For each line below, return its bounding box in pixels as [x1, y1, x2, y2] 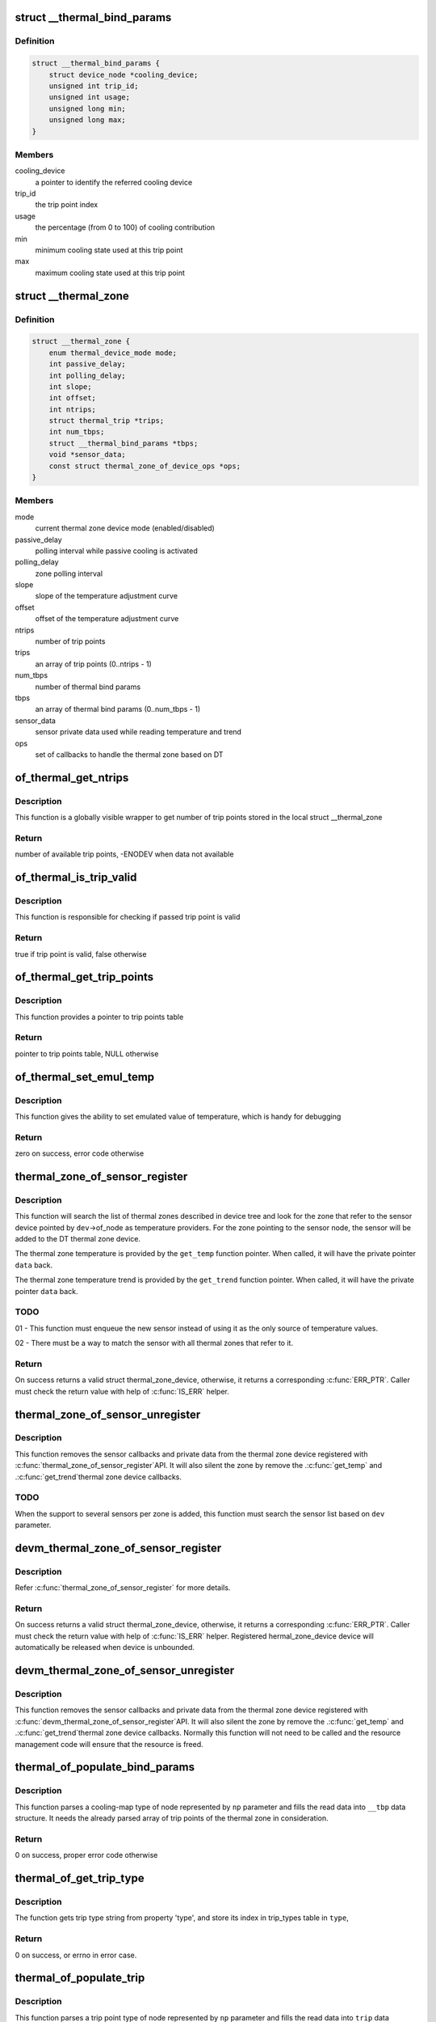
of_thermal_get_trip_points [15, 971, 154, 984]
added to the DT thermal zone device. [15, 1234, 141, 1244]
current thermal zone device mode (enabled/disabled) [35, 523, 216, 533]
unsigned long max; [48, 116, 127, 125]
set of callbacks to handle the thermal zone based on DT [35, 749, 224, 759]
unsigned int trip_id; [48, 81, 139, 91]
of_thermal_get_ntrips [15, 771, 129, 785]
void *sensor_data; [48, 450, 127, 459]
